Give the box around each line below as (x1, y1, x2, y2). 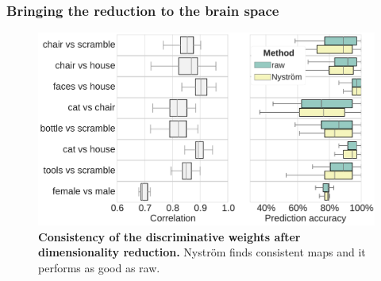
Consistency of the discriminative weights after (38, 228, 301, 244)
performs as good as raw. (38, 260, 160, 276)
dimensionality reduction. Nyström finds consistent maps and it (38, 244, 366, 260)
